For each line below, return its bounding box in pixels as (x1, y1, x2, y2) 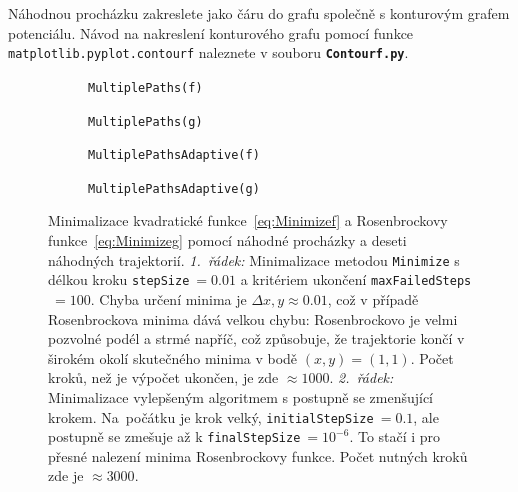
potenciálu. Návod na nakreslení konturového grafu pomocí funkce (8, 22, 414, 43)
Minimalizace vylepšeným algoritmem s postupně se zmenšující (48, 386, 433, 407)
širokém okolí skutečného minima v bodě (48, 347, 298, 368)
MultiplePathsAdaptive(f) (88, 148, 260, 163)
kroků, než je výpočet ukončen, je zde (48, 367, 279, 388)
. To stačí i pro (349, 426, 441, 447)
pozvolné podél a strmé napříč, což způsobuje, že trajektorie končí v (48, 328, 465, 349)
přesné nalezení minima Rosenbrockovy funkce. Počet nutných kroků (48, 445, 468, 466)
